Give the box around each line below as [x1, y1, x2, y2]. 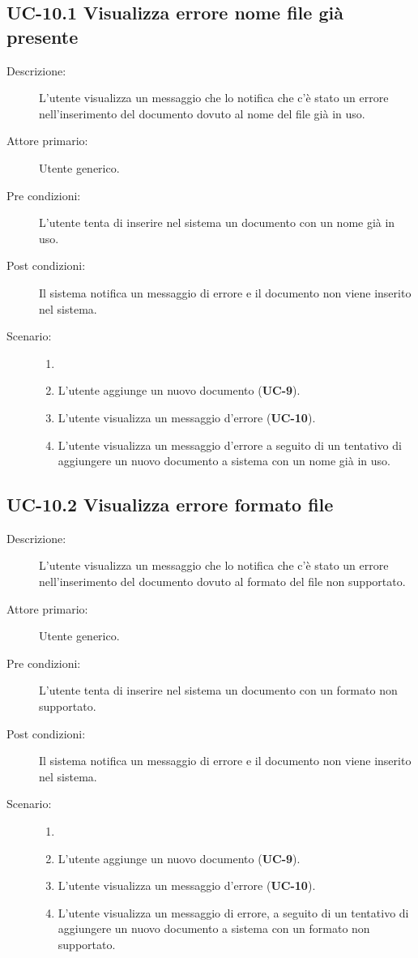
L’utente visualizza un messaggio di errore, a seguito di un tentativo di [58, 904, 409, 921]
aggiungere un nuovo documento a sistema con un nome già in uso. [58, 452, 390, 469]
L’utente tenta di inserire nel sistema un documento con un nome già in [39, 214, 395, 231]
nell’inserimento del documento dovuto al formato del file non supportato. [39, 573, 406, 590]
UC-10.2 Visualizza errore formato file [6, 492, 334, 517]
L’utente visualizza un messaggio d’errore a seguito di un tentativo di [58, 436, 402, 453]
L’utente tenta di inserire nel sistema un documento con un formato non [39, 682, 398, 699]
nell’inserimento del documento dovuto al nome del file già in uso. [39, 105, 365, 122]
